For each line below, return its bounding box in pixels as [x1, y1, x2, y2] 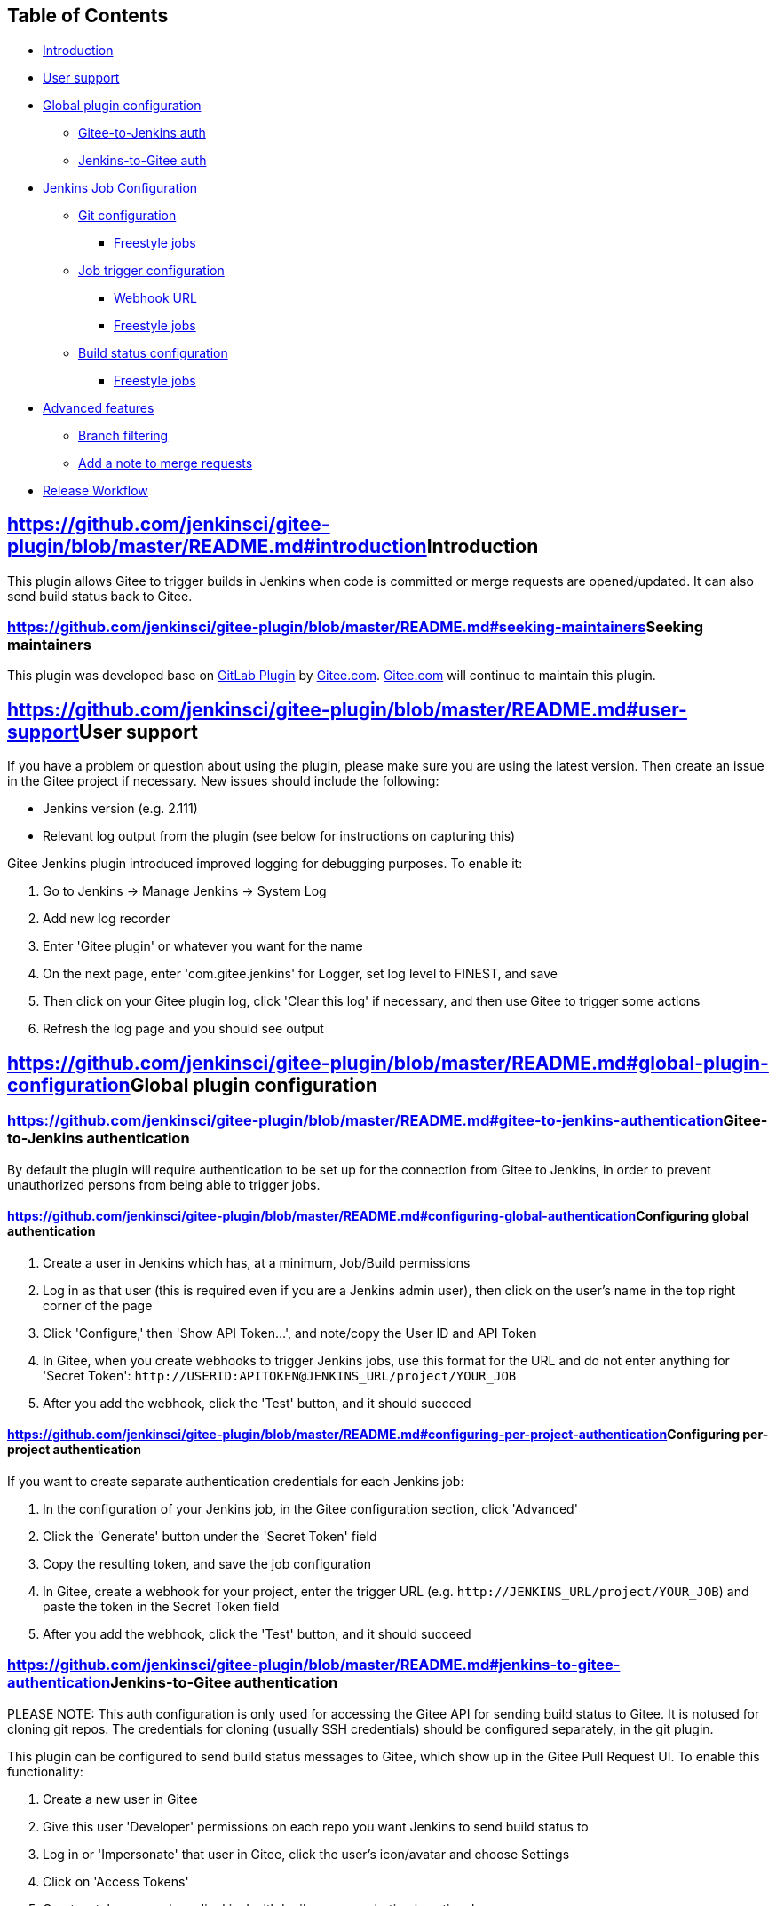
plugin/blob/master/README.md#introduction [7, 535, 427, 558]
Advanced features [43, 399, 154, 415]
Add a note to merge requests [78, 455, 253, 471]
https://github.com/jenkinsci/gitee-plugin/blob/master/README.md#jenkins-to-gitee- [7, 1656, 621, 1674]
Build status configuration [78, 344, 228, 360]
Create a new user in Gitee [43, 1791, 198, 1807]
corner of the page [43, 1297, 153, 1313]
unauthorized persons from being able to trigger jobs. [7, 1176, 321, 1192]
